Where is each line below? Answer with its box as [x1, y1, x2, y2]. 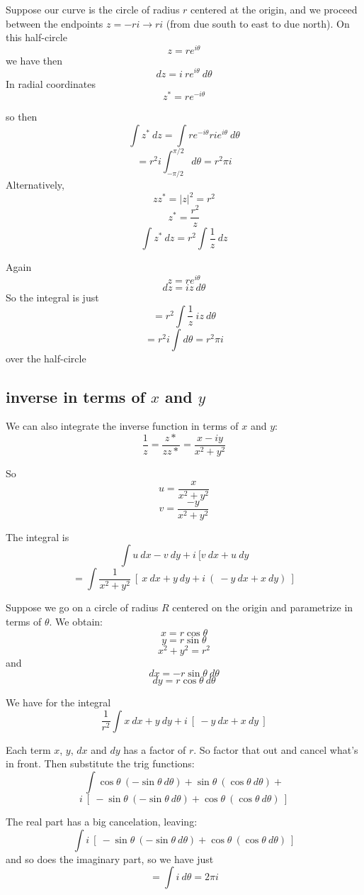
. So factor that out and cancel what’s [193, 742, 358, 757]
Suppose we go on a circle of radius [6, 600, 159, 615]
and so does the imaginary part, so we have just [6, 851, 214, 866]
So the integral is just [6, 290, 99, 304]
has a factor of [123, 742, 186, 757]
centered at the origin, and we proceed [190, 2, 358, 16]
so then [6, 109, 38, 124]
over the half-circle [6, 350, 86, 365]
